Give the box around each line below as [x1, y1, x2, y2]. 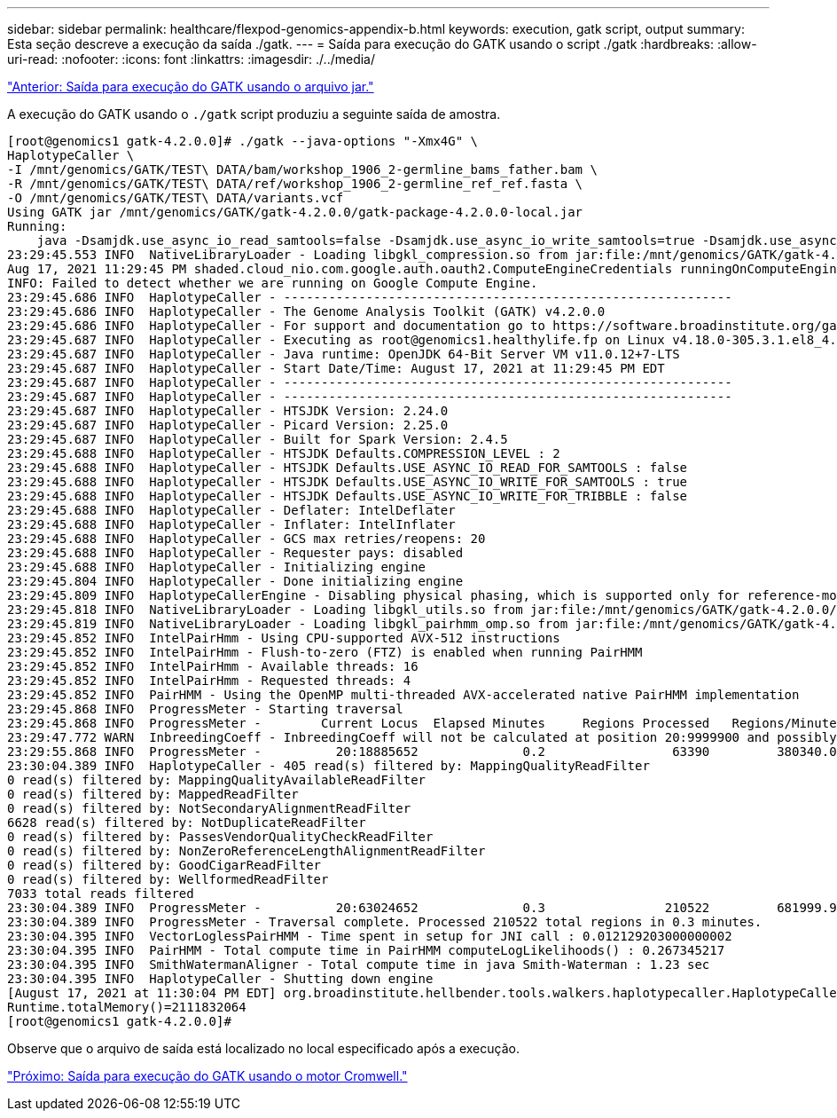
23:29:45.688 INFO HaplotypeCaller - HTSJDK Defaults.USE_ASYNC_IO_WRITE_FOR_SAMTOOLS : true [7, 475, 688, 489]
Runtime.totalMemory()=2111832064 [7, 1000, 246, 1014]
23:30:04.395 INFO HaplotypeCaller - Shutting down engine [7, 972, 434, 986]
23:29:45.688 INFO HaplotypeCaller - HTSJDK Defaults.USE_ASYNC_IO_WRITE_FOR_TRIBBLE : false [7, 489, 688, 503]
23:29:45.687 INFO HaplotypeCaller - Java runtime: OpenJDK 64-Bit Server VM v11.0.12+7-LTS [7, 347, 680, 361]
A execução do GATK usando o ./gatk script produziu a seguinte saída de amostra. [7, 106, 501, 122]
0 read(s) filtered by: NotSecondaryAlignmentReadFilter [7, 801, 411, 815]
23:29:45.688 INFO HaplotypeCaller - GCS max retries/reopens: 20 [7, 531, 486, 546]
